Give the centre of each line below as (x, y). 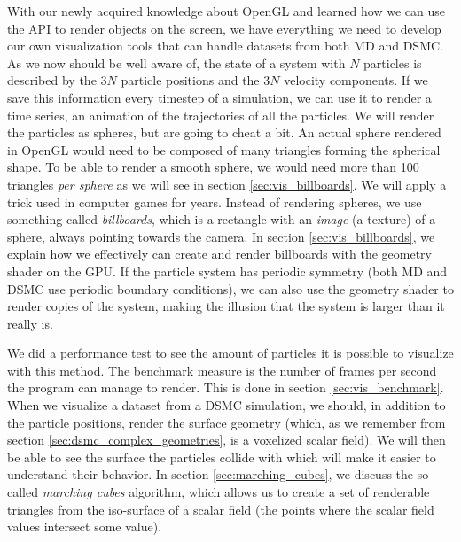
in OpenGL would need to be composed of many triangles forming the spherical (224, 149)
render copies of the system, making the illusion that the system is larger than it (226, 306)
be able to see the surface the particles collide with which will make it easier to (222, 457)
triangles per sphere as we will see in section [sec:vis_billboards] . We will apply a (227, 184)
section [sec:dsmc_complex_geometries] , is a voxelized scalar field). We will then (227, 440)
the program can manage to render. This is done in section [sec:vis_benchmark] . (226, 387)
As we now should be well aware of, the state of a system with (176, 62)
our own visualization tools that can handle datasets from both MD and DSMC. (225, 46)
